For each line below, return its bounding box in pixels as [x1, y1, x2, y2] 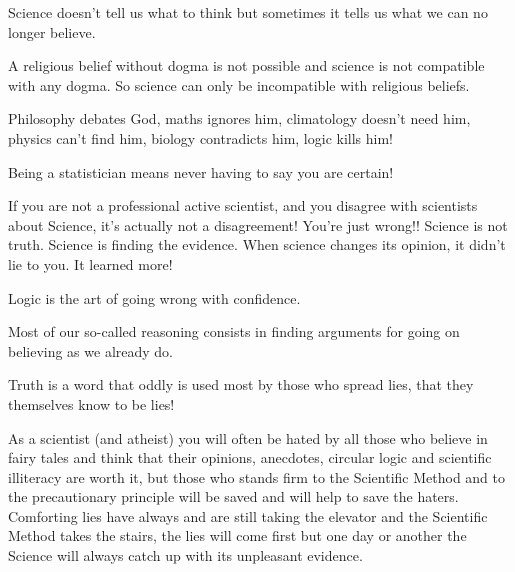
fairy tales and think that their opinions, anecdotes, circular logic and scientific [8, 447, 492, 468]
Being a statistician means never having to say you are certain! [8, 161, 394, 182]
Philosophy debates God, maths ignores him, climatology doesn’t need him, [8, 108, 471, 129]
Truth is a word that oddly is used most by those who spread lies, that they [8, 374, 474, 395]
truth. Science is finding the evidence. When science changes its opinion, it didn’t [8, 234, 506, 255]
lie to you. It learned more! [8, 253, 173, 274]
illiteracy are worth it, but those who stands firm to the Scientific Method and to [8, 466, 506, 487]
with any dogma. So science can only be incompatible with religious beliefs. [8, 74, 470, 95]
